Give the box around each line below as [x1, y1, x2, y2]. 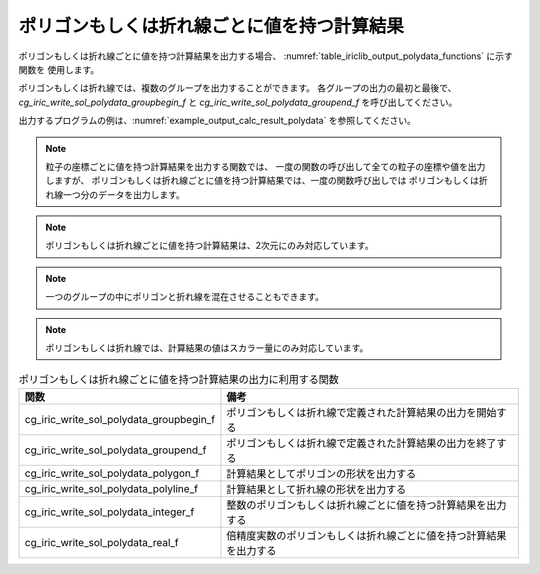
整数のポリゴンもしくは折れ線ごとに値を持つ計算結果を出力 [226, 498, 507, 512]
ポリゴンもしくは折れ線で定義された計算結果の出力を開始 [226, 405, 497, 419]
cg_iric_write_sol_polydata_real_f [24, 535, 179, 549]
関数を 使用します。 [18, 63, 100, 75]
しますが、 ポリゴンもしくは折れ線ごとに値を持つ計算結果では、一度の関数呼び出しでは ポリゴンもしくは [45, 175, 480, 187]
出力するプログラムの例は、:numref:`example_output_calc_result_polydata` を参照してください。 [18, 115, 417, 127]
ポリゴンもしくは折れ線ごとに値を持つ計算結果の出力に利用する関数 [18, 372, 340, 386]
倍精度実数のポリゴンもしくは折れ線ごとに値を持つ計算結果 [226, 528, 507, 542]
